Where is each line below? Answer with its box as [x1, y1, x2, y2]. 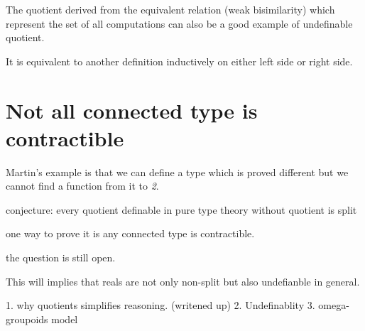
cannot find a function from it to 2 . [6, 178, 159, 193]
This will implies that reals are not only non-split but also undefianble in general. [6, 273, 360, 288]
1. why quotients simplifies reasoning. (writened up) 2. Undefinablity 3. [6, 298, 315, 313]
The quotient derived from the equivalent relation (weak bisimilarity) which [6, 2, 335, 16]
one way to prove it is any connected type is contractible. [6, 226, 255, 241]
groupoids [6, 311, 48, 326]
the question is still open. [6, 250, 116, 265]
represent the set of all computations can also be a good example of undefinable [6, 16, 353, 31]
